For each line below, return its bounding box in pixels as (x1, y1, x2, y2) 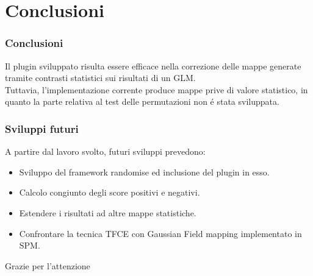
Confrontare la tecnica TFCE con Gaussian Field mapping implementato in (19, 227, 302, 239)
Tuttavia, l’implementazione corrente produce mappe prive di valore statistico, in (5, 83, 308, 96)
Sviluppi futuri (5, 121, 79, 136)
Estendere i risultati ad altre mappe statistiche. (19, 206, 196, 219)
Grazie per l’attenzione (5, 259, 90, 272)
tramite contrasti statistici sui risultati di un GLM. (5, 71, 196, 84)
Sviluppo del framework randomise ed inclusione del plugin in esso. (19, 165, 270, 178)
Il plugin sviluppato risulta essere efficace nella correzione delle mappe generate (5, 59, 301, 72)
